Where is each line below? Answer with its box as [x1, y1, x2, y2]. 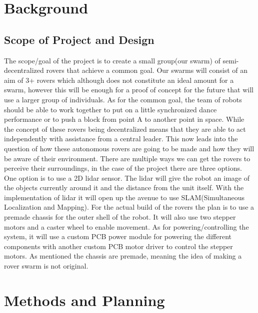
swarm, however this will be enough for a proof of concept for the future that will [4, 84, 253, 95]
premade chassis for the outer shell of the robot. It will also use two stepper [4, 212, 236, 222]
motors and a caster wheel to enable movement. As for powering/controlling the [4, 221, 249, 232]
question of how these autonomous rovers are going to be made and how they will [4, 143, 254, 153]
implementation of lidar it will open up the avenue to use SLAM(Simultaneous [4, 192, 245, 202]
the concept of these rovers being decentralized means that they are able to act [4, 123, 246, 134]
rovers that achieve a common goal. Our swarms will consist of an [46, 65, 248, 75]
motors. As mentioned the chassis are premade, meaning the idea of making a [4, 251, 242, 261]
